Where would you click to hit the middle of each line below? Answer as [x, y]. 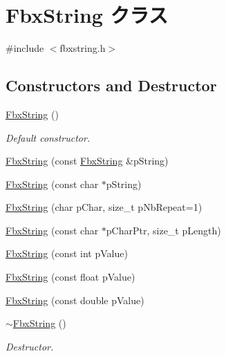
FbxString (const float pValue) [70, 277]
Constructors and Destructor [111, 85]
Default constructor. [48, 137]
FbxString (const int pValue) [67, 253]
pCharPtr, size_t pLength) [163, 230]
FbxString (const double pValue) [75, 300]
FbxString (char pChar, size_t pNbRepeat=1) [104, 207]
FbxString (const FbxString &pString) [87, 161]
